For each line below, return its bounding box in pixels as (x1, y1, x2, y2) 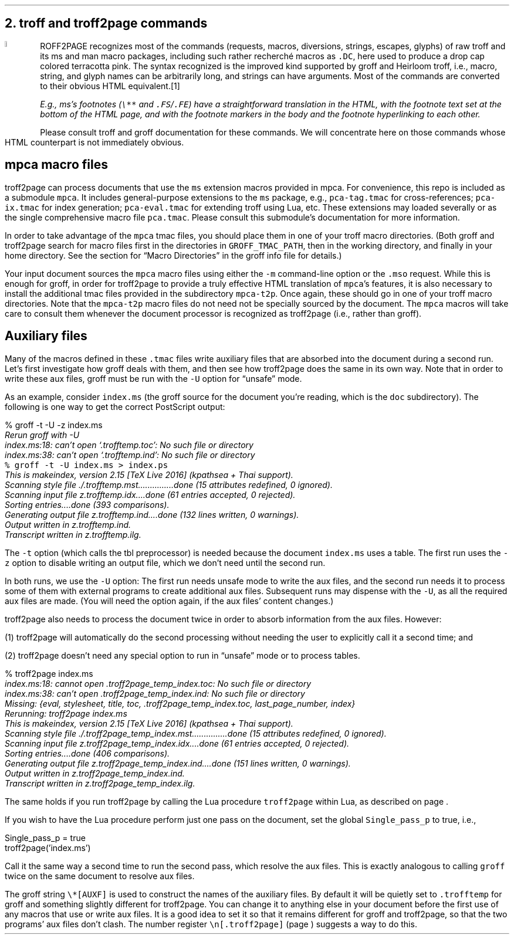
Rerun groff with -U (5, 429, 80, 440)
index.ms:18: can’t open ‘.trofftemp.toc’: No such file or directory (5, 439, 253, 450)
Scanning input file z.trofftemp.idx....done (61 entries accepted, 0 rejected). (5, 489, 296, 500)
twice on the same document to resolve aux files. (5, 870, 195, 881)
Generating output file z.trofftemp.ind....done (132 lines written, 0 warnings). (5, 509, 299, 520)
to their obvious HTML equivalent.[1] (40, 80, 180, 91)
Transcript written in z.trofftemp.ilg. (5, 529, 141, 540)
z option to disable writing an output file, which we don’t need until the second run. (5, 557, 326, 568)
